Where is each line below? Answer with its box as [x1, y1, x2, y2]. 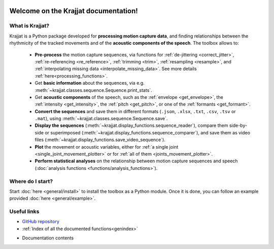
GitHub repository [22, 219, 59, 225]
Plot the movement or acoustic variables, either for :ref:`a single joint [35, 144, 179, 150]
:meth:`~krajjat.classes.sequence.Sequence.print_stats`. [35, 87, 152, 93]
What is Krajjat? [9, 22, 50, 29]
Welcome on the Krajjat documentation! [9, 7, 138, 15]
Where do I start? [9, 177, 53, 185]
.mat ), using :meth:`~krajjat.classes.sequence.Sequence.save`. [35, 116, 168, 122]
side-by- [229, 122, 248, 129]
